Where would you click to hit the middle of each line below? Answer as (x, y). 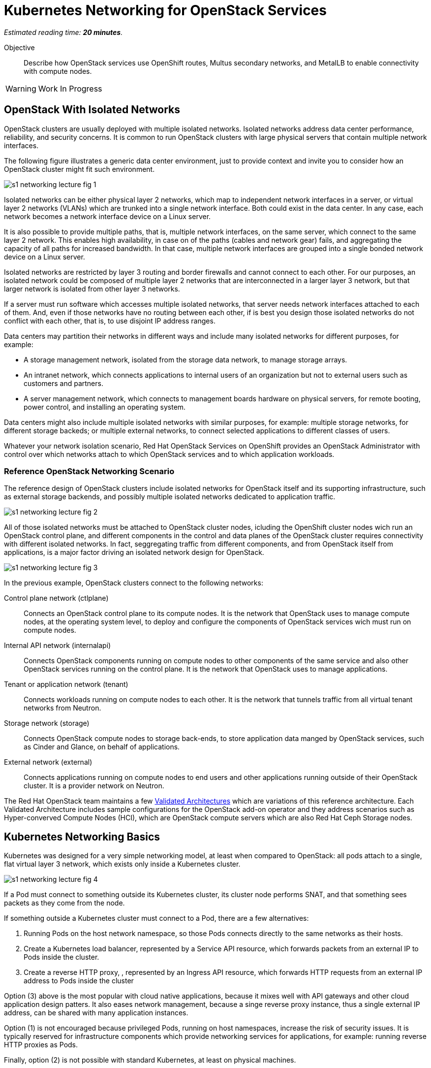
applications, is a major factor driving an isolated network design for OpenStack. (134, 552)
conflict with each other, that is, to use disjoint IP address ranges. (110, 321)
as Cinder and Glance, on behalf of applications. (102, 747)
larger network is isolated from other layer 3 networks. (92, 289)
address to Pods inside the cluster (79, 981)
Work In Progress (70, 88)
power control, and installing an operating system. (105, 407)
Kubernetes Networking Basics (82, 837)
